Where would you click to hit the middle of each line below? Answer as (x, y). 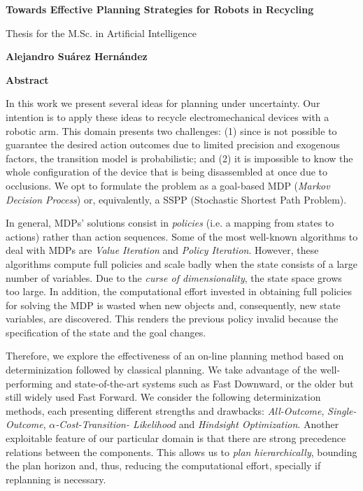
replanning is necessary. (56, 479)
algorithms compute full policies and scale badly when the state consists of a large (182, 263)
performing (29, 383)
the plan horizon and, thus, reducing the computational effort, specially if (163, 465)
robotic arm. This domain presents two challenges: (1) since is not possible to (171, 130)
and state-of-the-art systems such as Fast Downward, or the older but (205, 383)
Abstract (27, 79)
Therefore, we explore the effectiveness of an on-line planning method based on (175, 356)
